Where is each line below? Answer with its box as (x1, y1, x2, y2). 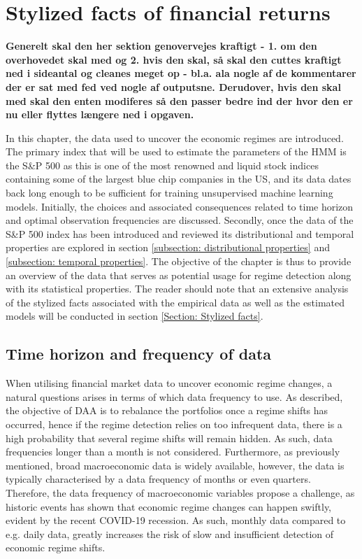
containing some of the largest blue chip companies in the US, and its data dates (6, 171, 352, 186)
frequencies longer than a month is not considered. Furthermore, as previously (6, 444, 340, 459)
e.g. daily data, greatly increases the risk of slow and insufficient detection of (6, 526, 334, 541)
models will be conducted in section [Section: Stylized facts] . (6, 309, 263, 323)
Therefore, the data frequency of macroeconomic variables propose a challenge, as (6, 485, 355, 500)
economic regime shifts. (6, 540, 106, 555)
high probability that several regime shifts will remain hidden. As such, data (6, 430, 333, 445)
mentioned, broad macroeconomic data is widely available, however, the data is (6, 458, 345, 472)
